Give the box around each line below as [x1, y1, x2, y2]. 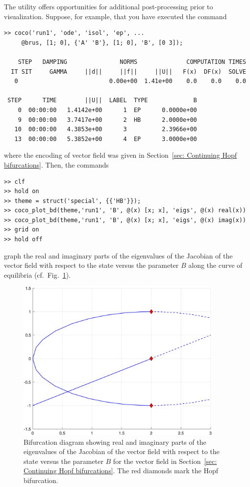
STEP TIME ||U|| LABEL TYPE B [7, 97, 197, 104]
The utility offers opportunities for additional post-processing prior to [4, 1, 213, 11]
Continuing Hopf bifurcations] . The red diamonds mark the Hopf [24, 465, 218, 476]
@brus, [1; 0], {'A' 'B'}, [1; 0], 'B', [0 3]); [21, 39, 183, 46]
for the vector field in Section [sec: [113, 456, 217, 466]
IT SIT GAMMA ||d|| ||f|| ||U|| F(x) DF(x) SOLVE [11, 68, 246, 75]
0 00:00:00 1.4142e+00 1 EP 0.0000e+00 [18, 106, 197, 114]
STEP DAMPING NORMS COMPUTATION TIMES [18, 58, 246, 65]
